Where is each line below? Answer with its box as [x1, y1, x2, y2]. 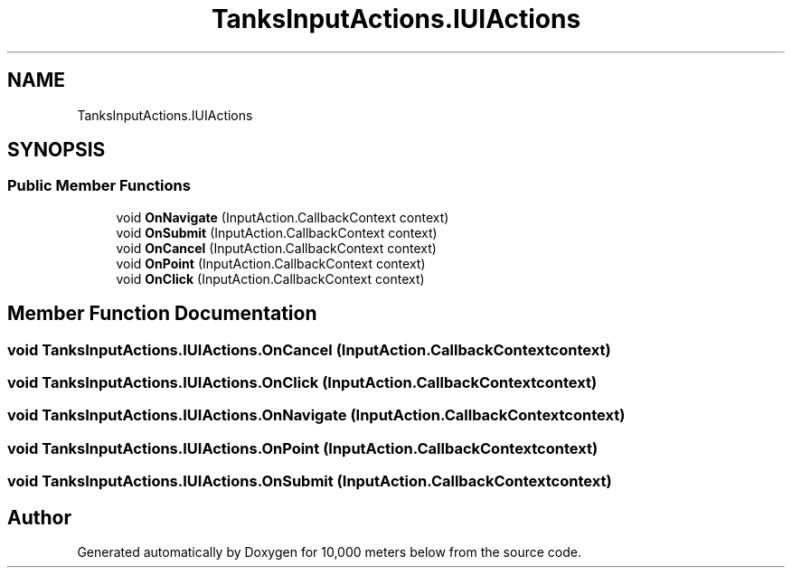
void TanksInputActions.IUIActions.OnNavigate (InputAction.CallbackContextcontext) [7, 406, 626, 425]
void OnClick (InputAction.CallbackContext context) [116, 270, 425, 287]
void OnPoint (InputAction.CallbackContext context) [116, 255, 426, 271]
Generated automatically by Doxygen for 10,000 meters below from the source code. [77, 544, 581, 560]
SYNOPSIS [7, 138, 106, 162]
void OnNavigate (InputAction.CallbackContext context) [116, 209, 449, 225]
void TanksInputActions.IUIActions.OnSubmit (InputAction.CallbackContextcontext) [7, 472, 612, 491]
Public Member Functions [7, 176, 191, 195]
